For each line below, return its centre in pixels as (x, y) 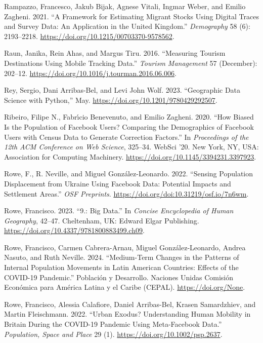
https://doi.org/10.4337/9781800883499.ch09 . (74, 230)
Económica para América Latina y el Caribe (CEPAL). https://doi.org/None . (125, 287)
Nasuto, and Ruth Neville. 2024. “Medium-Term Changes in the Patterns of (122, 257)
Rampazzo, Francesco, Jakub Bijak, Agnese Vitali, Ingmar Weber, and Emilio (125, 6)
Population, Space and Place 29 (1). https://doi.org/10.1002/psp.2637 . (113, 334)
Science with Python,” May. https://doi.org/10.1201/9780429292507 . (111, 100)
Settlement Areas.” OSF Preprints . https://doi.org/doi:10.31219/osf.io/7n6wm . (126, 193)
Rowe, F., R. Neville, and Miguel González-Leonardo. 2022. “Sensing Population (129, 174)
